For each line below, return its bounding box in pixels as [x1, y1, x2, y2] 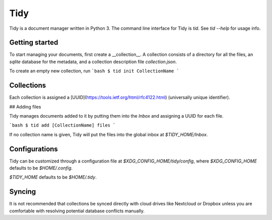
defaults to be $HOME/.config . [9, 165, 73, 171]
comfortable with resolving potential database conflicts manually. [9, 207, 145, 214]
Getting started [9, 38, 58, 47]
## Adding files [9, 103, 41, 109]
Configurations [9, 144, 58, 153]
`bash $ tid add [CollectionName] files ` [9, 123, 116, 128]
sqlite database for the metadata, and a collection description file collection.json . [9, 59, 177, 65]
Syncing [9, 187, 36, 196]
